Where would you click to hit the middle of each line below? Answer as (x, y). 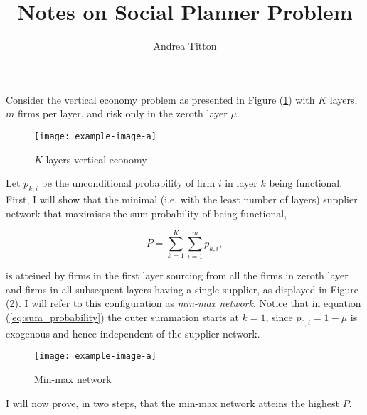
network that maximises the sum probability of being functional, (147, 213)
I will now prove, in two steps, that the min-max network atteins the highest (172, 403)
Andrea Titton (185, 46)
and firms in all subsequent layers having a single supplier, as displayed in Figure (182, 289)
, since (279, 317)
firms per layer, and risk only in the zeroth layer (122, 113)
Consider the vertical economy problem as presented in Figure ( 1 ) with (160, 99)
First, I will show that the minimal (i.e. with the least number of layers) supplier (182, 199)
